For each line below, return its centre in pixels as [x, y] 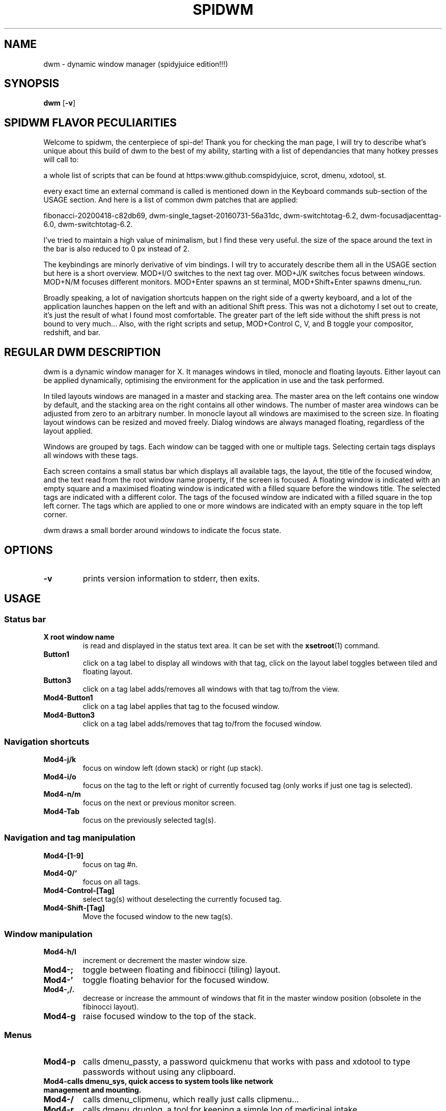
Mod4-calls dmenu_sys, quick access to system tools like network [158, 1081]
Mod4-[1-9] [64, 855]
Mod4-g [60, 1016]
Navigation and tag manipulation [70, 838]
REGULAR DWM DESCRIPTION [82, 352]
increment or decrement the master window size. [165, 961]
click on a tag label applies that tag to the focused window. [181, 706]
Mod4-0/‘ [60, 873]
